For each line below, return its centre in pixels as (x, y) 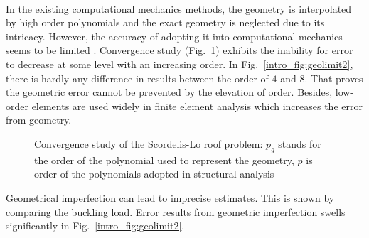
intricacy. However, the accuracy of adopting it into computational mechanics (174, 36)
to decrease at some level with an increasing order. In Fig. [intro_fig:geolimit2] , (180, 64)
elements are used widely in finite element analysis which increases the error (197, 106)
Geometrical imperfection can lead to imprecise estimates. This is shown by (170, 197)
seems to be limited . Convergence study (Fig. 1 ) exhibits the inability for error (180, 50)
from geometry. (39, 120)
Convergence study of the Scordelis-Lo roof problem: (149, 143)
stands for (300, 143)
